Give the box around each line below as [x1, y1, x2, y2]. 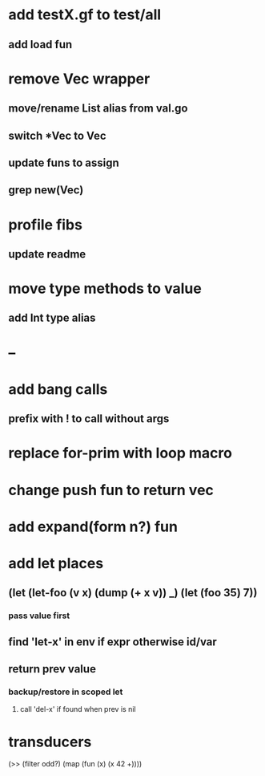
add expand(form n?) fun [8, 518, 179, 535]
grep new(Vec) [8, 183, 84, 197]
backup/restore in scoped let [8, 686, 123, 697]
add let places [8, 555, 104, 572]
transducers [8, 733, 92, 751]
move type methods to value [8, 279, 202, 298]
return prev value [8, 662, 96, 676]
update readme [8, 247, 86, 261]
